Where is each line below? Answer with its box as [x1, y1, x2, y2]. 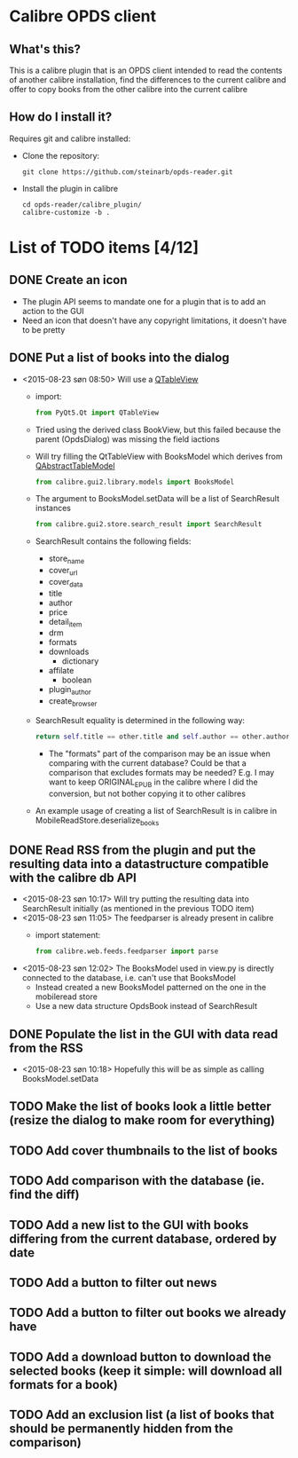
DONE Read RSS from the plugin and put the [9, 842, 256, 857]
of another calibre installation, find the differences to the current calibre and [9, 75, 286, 85]
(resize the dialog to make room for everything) [9, 1113, 276, 1128]
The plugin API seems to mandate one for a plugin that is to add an [21, 296, 266, 307]
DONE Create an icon [9, 272, 128, 288]
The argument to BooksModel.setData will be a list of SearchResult [35, 493, 280, 504]
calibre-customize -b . [21, 208, 111, 217]
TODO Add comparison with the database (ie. [9, 1173, 264, 1188]
